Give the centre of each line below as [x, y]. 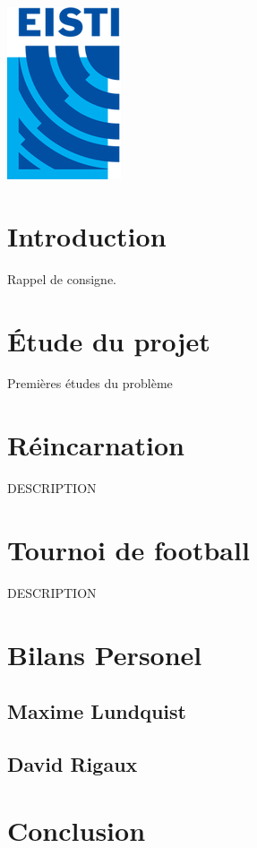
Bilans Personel [105, 654]
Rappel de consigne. [62, 278]
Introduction [87, 235]
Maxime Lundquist [97, 711]
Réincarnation [96, 445]
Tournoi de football [128, 549]
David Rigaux [73, 764]
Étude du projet [109, 340]
